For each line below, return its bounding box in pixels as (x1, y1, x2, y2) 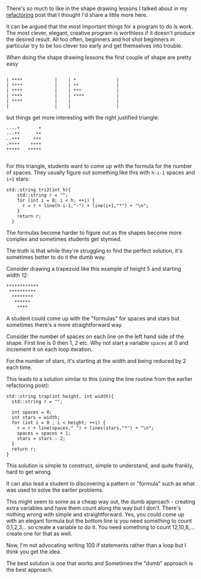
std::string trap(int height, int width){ (6, 394, 114, 400)
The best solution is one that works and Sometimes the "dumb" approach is (6, 560, 193, 567)
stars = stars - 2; (17, 436, 66, 442)
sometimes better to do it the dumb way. (6, 253, 106, 261)
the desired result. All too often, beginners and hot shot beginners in (6, 36, 175, 43)
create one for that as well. (6, 530, 73, 537)
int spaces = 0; (11, 409, 52, 415)
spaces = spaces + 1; (17, 430, 71, 436)
